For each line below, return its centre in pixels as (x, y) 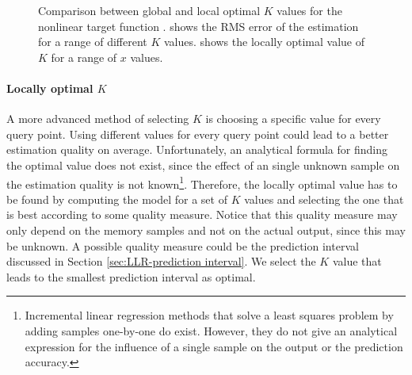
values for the (309, 10)
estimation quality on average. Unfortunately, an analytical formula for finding (197, 149)
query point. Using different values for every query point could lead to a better (198, 134)
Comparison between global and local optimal (149, 10)
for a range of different (93, 42)
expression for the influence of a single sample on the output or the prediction (214, 346)
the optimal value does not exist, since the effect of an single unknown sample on (203, 165)
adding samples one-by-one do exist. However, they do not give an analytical (211, 330)
